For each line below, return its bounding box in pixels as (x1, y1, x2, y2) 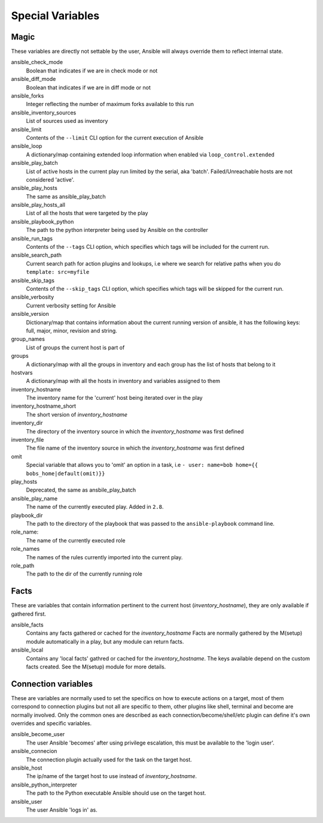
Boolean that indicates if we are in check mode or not (26, 67, 158, 74)
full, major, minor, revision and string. (26, 327, 118, 334)
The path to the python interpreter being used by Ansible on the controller (26, 227, 209, 234)
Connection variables (11, 679, 93, 689)
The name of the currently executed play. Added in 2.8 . (26, 504, 164, 511)
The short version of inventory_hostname (26, 411, 128, 418)
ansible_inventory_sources (11, 108, 77, 116)
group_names (11, 336, 45, 343)
